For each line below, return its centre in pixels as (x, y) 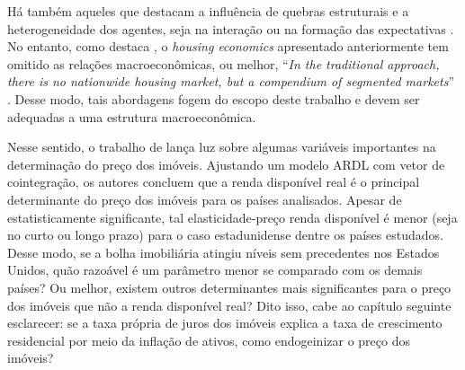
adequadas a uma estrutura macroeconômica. (132, 116)
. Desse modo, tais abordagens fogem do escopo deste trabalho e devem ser (214, 98)
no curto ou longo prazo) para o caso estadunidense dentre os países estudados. (225, 235)
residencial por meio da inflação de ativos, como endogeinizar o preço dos (209, 340)
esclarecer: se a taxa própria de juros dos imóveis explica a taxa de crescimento (225, 323)
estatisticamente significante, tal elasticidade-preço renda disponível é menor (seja (232, 217)
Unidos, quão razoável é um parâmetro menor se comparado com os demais (215, 270)
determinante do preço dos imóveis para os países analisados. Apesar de (205, 199)
